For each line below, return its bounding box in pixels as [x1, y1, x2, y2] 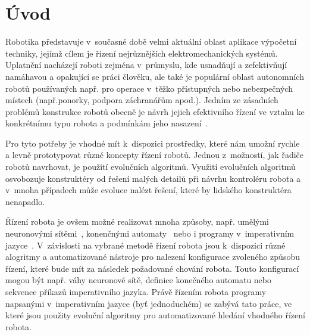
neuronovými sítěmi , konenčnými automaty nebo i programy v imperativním [5, 227, 295, 240]
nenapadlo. [5, 195, 45, 207]
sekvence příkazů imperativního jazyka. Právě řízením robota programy [5, 286, 267, 297]
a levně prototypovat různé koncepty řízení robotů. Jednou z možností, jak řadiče [5, 148, 303, 161]
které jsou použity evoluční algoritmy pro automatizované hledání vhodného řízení [5, 309, 305, 321]
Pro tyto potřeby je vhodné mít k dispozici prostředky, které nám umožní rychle [5, 137, 300, 149]
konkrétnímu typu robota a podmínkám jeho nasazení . [5, 117, 208, 129]
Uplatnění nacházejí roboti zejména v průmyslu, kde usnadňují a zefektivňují [5, 58, 287, 71]
